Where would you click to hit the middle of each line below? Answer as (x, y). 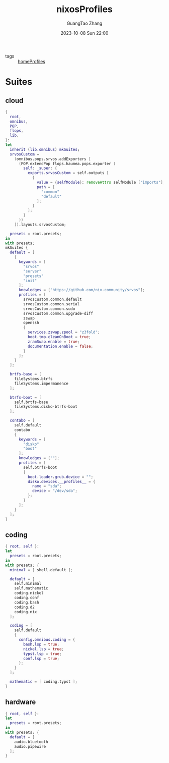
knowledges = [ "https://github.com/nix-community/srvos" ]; (81, 290)
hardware (21, 702)
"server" (32, 271)
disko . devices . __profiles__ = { (61, 481)
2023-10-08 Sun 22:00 (84, 33)
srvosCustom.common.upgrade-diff (58, 313)
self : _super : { (40, 168)
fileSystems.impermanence (41, 384)
